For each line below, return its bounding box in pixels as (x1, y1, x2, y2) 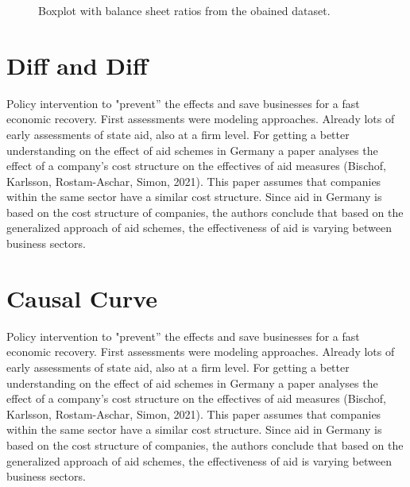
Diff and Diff (6, 48, 148, 81)
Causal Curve (6, 281, 158, 314)
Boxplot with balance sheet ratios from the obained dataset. (38, 2, 331, 18)
